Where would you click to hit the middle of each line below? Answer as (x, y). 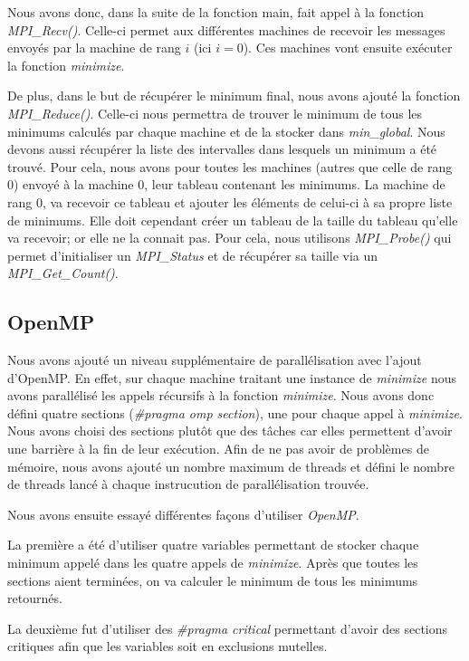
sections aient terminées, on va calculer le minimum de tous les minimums (213, 580)
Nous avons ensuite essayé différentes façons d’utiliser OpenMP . (183, 514)
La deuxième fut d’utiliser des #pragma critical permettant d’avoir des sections (228, 628)
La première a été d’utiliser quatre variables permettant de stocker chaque (213, 545)
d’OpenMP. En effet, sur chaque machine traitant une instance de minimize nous (232, 377)
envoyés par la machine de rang (94, 48)
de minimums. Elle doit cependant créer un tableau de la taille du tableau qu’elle (233, 220)
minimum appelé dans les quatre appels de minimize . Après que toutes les (213, 563)
